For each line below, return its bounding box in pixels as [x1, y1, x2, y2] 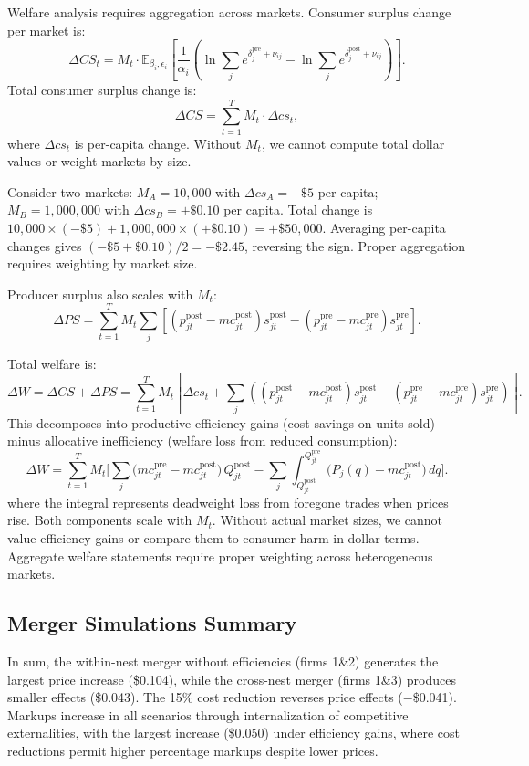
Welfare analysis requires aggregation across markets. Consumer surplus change [7, 3, 451, 21]
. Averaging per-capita [322, 218, 446, 236]
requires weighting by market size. [7, 254, 198, 273]
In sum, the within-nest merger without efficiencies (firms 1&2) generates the [7, 651, 439, 670]
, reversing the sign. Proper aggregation [244, 236, 466, 255]
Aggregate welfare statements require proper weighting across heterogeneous [7, 546, 433, 565]
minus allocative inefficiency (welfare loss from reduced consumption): [7, 431, 398, 450]
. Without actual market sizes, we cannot [212, 510, 443, 530]
